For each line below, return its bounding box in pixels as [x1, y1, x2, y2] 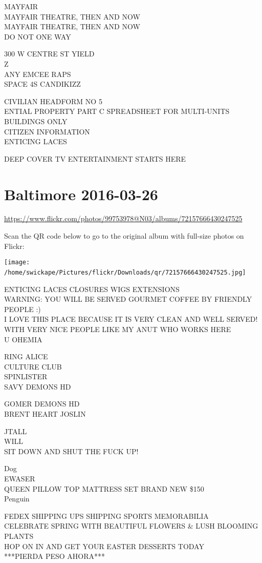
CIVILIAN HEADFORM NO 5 [4, 95, 102, 106]
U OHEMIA [4, 334, 42, 344]
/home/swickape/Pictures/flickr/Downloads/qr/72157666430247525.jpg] [4, 268, 246, 276]
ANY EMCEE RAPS [4, 68, 71, 79]
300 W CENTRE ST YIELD [4, 48, 95, 59]
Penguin [4, 493, 30, 504]
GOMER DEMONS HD [4, 398, 80, 409]
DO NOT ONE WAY [4, 31, 71, 42]
